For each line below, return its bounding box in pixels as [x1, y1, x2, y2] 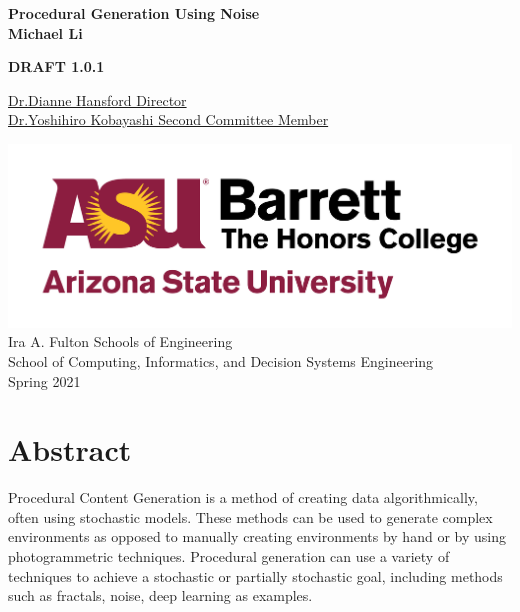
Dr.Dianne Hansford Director [8, 89, 187, 110]
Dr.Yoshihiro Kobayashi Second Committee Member [8, 109, 329, 130]
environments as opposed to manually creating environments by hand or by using [8, 526, 506, 547]
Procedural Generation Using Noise [8, 3, 260, 23]
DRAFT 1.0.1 [8, 56, 105, 77]
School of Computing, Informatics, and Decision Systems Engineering [8, 350, 434, 371]
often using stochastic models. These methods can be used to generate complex [8, 506, 493, 527]
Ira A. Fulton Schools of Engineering [8, 331, 233, 352]
